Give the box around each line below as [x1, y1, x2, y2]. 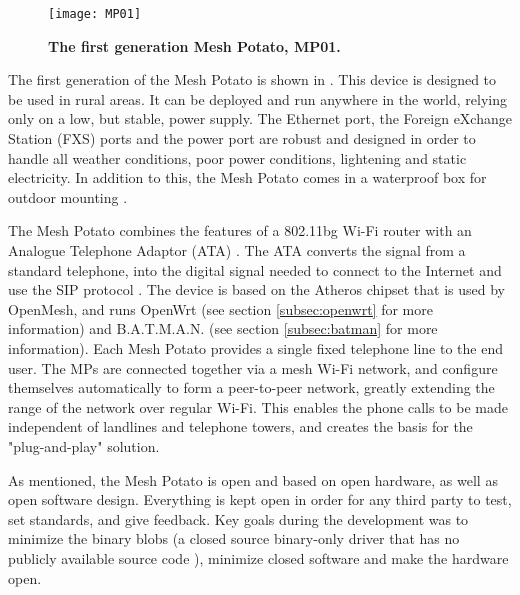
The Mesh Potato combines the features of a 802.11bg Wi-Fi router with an [8, 220, 472, 241]
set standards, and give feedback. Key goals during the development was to [8, 508, 469, 529]
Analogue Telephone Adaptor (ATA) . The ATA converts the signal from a [8, 240, 466, 260]
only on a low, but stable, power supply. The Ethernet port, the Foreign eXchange [8, 108, 512, 129]
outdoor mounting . [8, 186, 128, 207]
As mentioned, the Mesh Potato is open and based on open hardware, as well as [8, 469, 498, 490]
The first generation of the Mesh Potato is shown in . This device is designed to [8, 69, 497, 90]
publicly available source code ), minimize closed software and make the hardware [8, 547, 509, 568]
